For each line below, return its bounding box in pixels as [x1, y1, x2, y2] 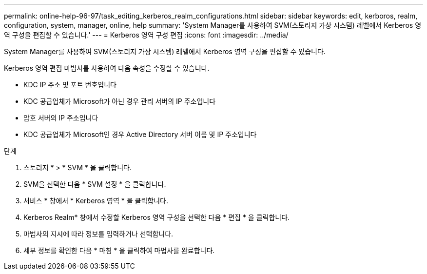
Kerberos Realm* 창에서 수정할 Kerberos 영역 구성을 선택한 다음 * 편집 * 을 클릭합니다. [23, 213, 290, 221]
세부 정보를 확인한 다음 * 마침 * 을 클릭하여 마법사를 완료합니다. [23, 246, 215, 254]
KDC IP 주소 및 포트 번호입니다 [23, 80, 116, 89]
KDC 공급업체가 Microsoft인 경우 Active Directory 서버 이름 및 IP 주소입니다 [23, 130, 257, 138]
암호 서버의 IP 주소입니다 [23, 114, 98, 122]
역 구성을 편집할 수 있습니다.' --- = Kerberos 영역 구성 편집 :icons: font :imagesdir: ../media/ [4, 31, 289, 39]
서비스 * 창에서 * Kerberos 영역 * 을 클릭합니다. [23, 196, 168, 205]
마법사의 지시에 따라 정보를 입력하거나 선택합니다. [23, 230, 174, 238]
